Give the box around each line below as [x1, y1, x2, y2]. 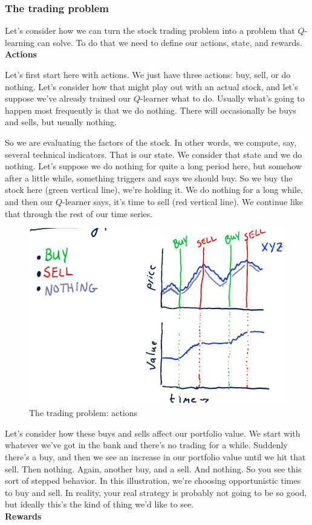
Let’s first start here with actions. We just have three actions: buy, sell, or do [5, 68, 291, 80]
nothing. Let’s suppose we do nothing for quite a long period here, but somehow [5, 160, 302, 172]
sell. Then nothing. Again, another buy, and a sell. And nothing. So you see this [5, 462, 302, 475]
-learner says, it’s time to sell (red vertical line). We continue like [62, 195, 304, 207]
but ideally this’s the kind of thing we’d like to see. [5, 498, 194, 510]
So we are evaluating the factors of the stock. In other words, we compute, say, [5, 135, 297, 148]
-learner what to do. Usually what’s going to [140, 92, 305, 105]
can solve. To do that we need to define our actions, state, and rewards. [37, 36, 302, 48]
